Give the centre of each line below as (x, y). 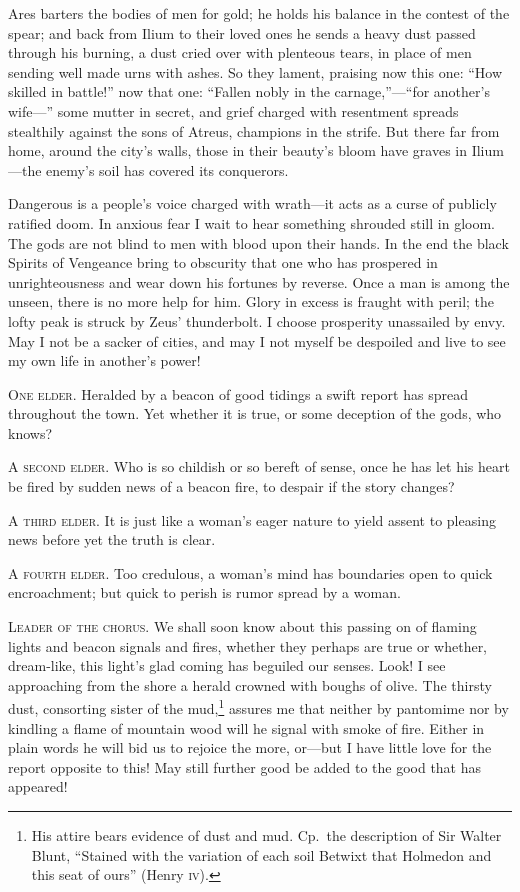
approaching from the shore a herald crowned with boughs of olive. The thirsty (250, 684)
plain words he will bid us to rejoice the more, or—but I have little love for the (250, 747)
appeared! (38, 786)
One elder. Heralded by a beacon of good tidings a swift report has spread (238, 393)
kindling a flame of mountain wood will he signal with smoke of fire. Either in (246, 727)
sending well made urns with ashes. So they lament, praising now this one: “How (255, 71)
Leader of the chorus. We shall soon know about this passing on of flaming (242, 626)
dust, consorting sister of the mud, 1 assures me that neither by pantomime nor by (258, 707)
